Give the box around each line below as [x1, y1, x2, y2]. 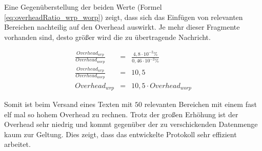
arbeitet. [4, 139, 31, 149]
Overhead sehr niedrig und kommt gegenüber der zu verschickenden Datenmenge [4, 119, 258, 130]
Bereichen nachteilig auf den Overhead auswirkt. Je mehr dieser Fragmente [4, 21, 240, 32]
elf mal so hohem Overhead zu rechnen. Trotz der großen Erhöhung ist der [4, 109, 238, 119]
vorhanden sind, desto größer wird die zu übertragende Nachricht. [4, 31, 211, 42]
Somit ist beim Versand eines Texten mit [4, 98, 133, 109]
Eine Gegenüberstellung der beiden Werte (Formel [4, 2, 162, 12]
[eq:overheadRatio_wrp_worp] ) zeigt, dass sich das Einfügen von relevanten [4, 11, 243, 22]
